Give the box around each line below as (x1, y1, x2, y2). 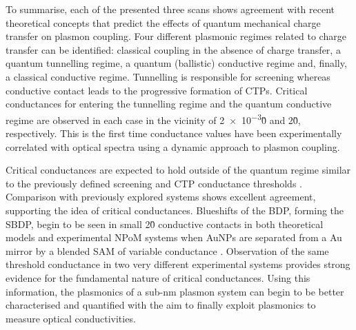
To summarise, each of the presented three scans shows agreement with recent (6, 2, 335, 16)
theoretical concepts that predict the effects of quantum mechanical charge (6, 15, 321, 30)
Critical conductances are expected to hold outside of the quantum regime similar (6, 163, 351, 177)
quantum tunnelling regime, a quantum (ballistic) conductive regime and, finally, (6, 56, 347, 70)
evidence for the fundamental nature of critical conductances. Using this (6, 270, 310, 285)
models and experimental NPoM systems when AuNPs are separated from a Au (6, 230, 342, 245)
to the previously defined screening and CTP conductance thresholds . (6, 176, 302, 190)
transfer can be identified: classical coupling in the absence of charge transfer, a (6, 42, 341, 56)
